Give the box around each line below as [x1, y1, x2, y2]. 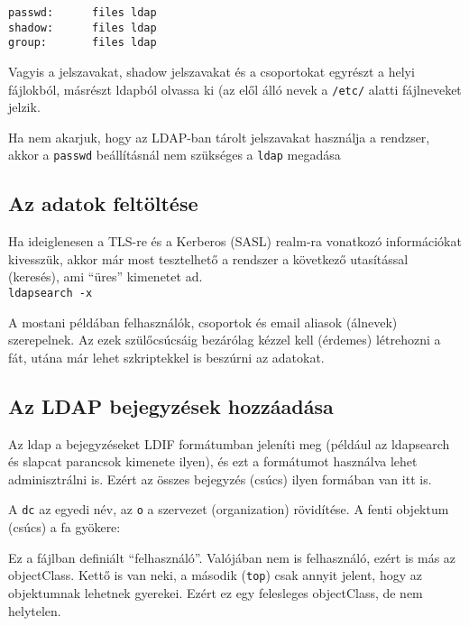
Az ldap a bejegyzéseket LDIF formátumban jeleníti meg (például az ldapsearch [8, 434, 450, 453]
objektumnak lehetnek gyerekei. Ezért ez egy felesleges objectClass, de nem [8, 583, 423, 602]
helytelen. [8, 601, 61, 620]
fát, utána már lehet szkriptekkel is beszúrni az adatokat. [8, 347, 325, 366]
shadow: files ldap [8, 21, 157, 34]
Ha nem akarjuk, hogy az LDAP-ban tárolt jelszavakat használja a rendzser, [8, 127, 430, 146]
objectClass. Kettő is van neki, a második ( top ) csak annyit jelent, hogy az [8, 566, 422, 585]
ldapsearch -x [8, 287, 93, 300]
